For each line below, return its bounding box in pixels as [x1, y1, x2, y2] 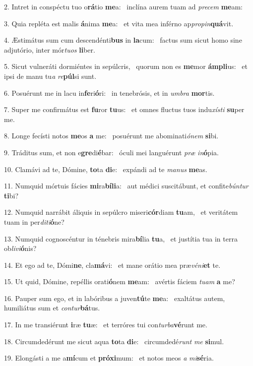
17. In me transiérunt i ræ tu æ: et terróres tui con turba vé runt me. [4, 319, 207, 330]
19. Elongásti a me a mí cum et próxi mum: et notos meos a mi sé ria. [4, 353, 214, 363]
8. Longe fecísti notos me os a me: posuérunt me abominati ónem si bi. [4, 130, 219, 141]
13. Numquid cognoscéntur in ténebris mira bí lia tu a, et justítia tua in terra [4, 233, 238, 244]
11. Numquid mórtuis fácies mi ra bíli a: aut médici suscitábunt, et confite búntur [4, 181, 249, 191]
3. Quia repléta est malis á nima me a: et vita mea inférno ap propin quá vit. [4, 18, 234, 28]
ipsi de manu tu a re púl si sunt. [4, 70, 97, 81]
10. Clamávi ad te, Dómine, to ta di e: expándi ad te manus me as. [4, 164, 207, 174]
